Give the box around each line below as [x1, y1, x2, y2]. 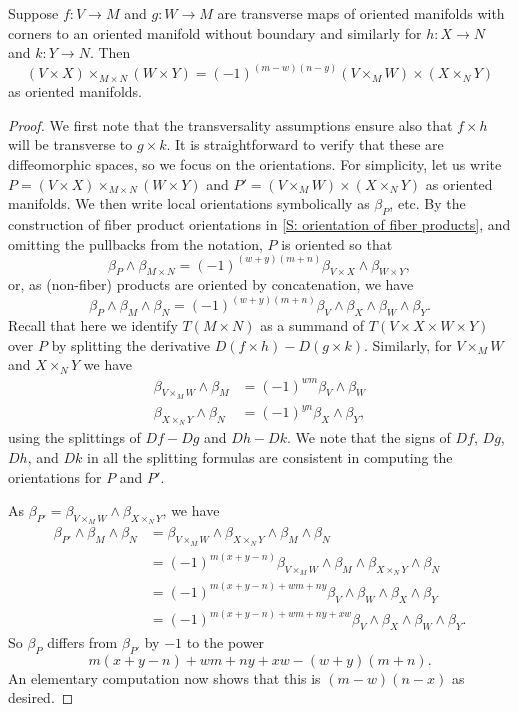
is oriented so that [281, 233, 393, 254]
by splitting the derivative [51, 334, 211, 355]
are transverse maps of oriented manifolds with [217, 3, 505, 23]
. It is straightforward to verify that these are [166, 134, 444, 155]
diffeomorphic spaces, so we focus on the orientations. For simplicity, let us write [8, 154, 502, 174]
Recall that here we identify [8, 315, 178, 336]
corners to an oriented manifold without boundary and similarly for [8, 22, 422, 43]
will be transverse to [8, 134, 133, 155]
